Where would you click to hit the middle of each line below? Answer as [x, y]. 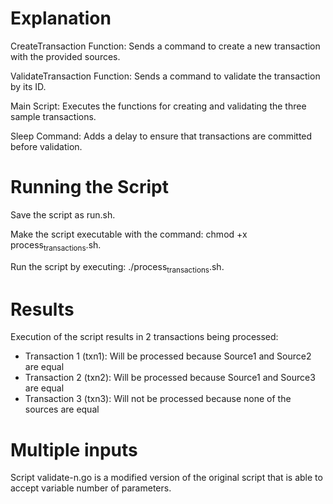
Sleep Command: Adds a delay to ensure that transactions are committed [161, 136]
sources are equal [62, 409]
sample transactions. [53, 116]
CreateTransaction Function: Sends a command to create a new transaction [165, 46]
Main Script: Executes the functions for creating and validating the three [158, 106]
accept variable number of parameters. [91, 488]
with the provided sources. [65, 56]
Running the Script [89, 187]
